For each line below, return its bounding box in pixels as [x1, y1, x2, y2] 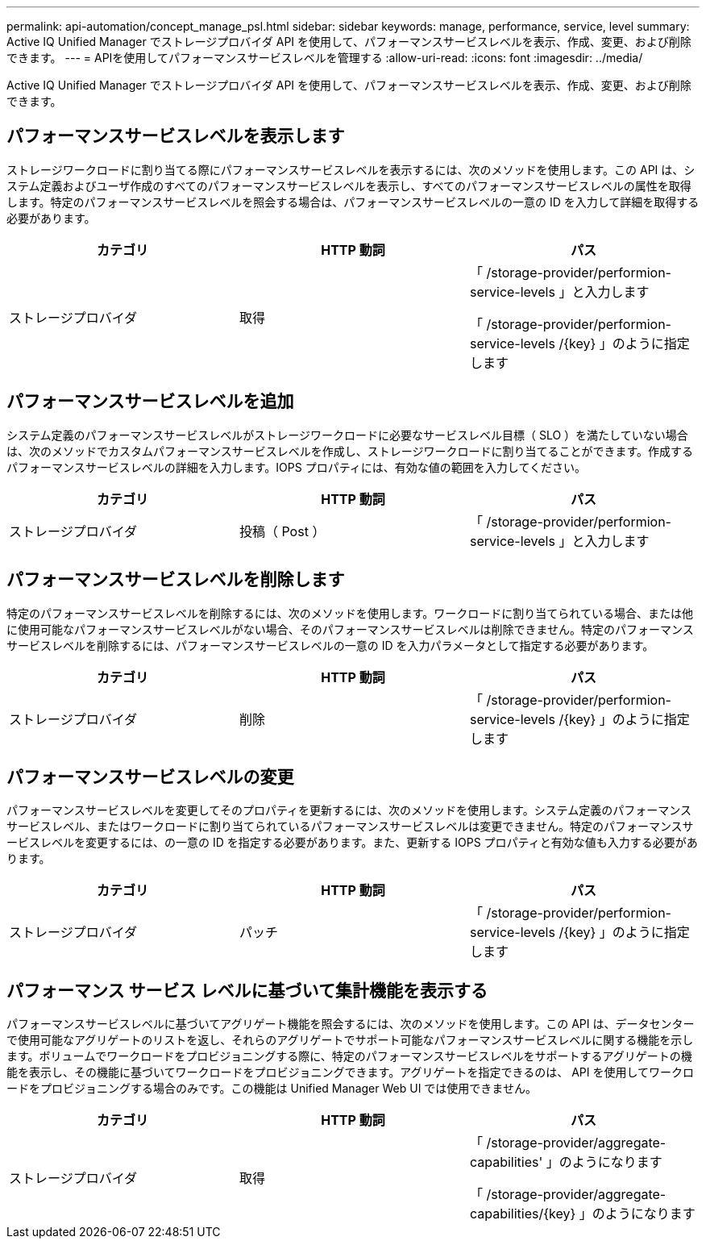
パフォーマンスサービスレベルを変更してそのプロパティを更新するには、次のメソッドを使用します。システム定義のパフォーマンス [6, 803, 691, 818]
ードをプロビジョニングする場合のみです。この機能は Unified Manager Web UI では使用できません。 [6, 1081, 537, 1096]
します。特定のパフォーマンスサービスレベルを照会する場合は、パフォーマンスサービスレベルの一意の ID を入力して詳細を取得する [6, 194, 700, 209]
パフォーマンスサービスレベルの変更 [6, 766, 294, 787]
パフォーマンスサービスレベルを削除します [6, 569, 345, 590]
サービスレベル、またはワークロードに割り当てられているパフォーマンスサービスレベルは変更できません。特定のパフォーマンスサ [6, 819, 694, 834]
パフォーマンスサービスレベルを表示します [6, 126, 345, 147]
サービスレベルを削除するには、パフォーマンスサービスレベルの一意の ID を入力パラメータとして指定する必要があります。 [6, 638, 654, 652]
